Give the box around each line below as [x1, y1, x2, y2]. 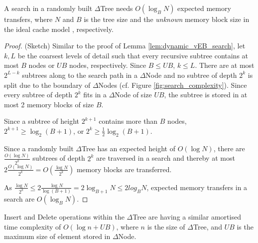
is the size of [147, 221, 185, 232]
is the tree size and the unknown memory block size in [84, 14, 250, 24]
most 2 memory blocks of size [4, 99, 94, 109]
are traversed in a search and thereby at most [96, 153, 235, 163]
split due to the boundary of [4, 79, 91, 90]
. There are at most [195, 60, 255, 70]
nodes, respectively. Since [69, 60, 146, 70]
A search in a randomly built [4, 3, 93, 13]
